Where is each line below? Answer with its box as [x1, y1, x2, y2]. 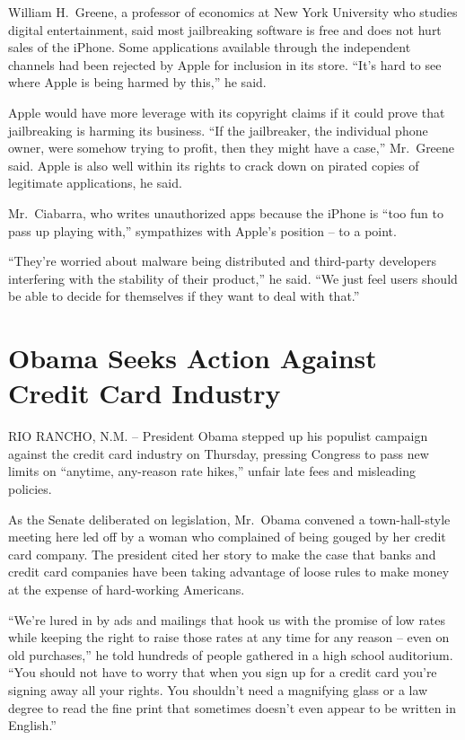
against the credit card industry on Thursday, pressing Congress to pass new [8, 444, 429, 462]
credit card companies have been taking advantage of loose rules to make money [8, 562, 450, 581]
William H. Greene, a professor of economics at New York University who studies [8, 3, 458, 21]
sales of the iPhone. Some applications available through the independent [8, 38, 411, 57]
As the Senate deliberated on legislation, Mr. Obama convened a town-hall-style [8, 509, 451, 528]
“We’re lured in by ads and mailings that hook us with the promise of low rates [8, 610, 446, 629]
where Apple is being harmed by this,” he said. [8, 73, 267, 92]
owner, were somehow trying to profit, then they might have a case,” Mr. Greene [8, 138, 455, 157]
